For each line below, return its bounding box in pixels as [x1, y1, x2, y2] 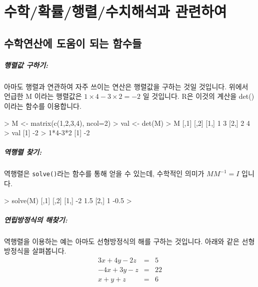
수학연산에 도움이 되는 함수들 [4, 35, 142, 50]
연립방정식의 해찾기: [4, 214, 67, 225]
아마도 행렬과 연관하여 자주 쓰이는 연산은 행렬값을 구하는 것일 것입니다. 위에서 [4, 81, 248, 91]
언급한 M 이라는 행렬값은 [4, 91, 82, 101]
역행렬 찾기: [4, 147, 42, 157]
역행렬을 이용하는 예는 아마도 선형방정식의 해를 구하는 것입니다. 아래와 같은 [4, 236, 239, 246]
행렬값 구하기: [4, 59, 48, 70]
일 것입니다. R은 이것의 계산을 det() [142, 91, 254, 101]
